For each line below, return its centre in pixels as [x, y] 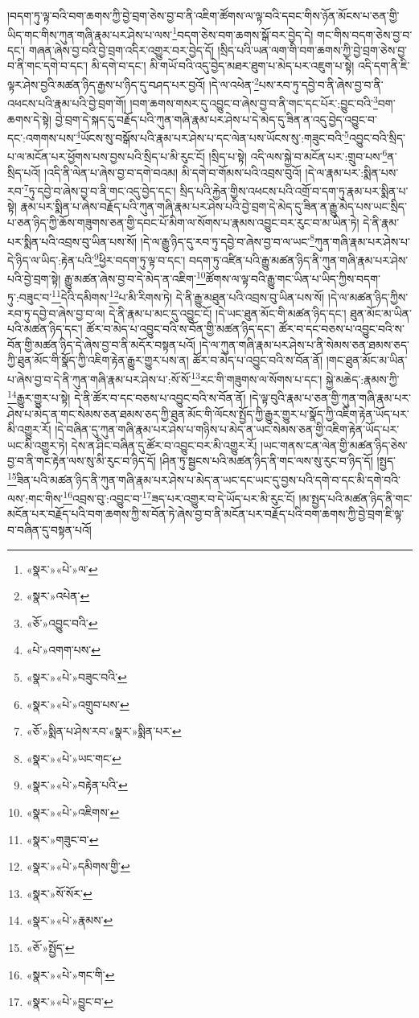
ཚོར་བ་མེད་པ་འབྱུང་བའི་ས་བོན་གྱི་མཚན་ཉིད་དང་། [181, 329]
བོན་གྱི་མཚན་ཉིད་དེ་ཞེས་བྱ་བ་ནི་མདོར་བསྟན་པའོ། [102, 344]
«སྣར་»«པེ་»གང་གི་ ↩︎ [70, 974]
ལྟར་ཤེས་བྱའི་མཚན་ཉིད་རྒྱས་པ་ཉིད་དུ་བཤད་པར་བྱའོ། [107, 84]
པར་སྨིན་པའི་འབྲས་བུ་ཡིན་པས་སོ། [72, 241]
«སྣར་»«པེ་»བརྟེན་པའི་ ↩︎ [77, 785]
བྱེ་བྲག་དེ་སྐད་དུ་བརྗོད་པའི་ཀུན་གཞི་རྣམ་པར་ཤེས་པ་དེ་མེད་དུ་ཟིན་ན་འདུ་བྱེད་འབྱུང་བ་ [216, 119]
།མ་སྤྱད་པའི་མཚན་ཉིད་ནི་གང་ [355, 498]
